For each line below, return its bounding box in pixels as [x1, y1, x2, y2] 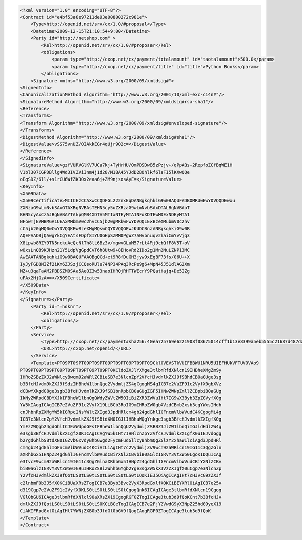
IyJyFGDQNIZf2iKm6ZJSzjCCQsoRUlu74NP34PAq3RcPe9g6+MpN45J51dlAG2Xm [20, 261, 190, 267]
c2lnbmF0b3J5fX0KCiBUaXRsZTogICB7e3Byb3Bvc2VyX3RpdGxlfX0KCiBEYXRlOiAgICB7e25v [20, 479, 222, 486]
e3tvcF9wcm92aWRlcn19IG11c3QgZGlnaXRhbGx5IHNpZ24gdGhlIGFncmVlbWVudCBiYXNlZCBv [20, 459, 222, 464]
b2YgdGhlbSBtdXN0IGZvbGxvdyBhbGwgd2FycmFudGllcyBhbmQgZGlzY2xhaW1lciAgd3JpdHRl [20, 438, 222, 443]
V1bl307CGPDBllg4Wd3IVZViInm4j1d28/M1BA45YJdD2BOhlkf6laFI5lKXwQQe [20, 169, 190, 175]
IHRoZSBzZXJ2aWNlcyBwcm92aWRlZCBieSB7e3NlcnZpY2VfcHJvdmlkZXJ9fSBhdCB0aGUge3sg [20, 374, 222, 380]
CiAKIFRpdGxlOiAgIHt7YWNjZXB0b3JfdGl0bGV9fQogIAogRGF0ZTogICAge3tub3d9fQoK [20, 508, 211, 514]
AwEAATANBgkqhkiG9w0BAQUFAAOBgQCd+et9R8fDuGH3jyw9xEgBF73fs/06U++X [20, 254, 190, 260]
